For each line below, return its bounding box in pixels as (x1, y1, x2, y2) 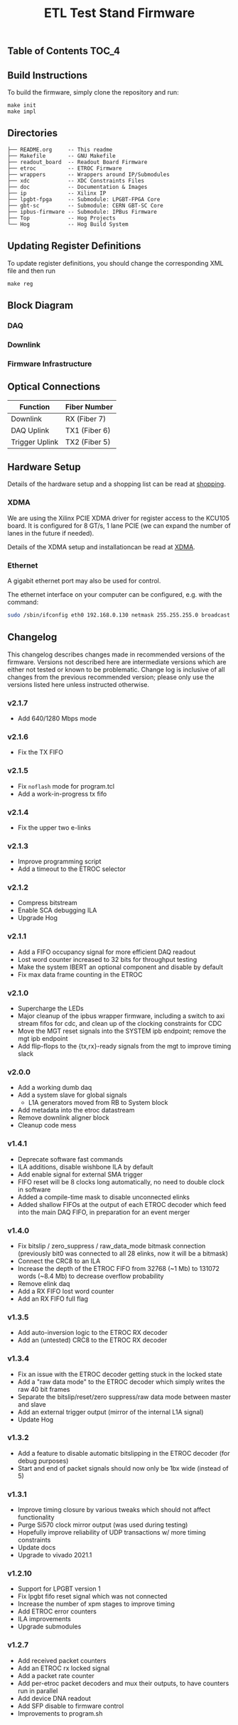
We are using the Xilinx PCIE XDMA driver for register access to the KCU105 (7, 514, 229, 522)
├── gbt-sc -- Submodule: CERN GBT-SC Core (7, 202, 163, 209)
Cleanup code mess (17, 1121, 77, 1130)
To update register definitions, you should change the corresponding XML (7, 259, 224, 267)
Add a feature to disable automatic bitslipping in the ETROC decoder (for (17, 1449, 230, 1457)
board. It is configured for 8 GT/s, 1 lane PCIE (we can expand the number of (7, 521, 231, 530)
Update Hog (17, 1415, 54, 1424)
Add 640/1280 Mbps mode (17, 714, 97, 723)
